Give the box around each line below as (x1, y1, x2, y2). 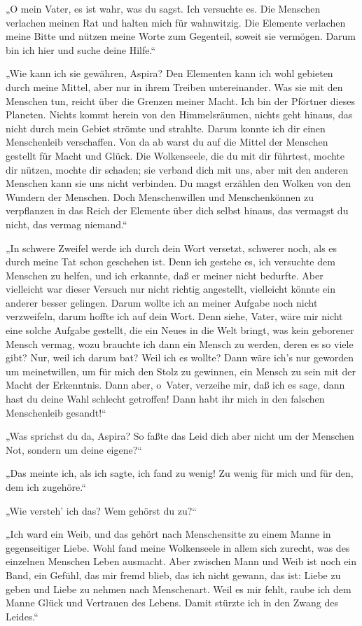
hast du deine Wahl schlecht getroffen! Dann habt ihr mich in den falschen (6, 391, 325, 406)
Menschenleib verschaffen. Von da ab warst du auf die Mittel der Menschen (6, 134, 328, 149)
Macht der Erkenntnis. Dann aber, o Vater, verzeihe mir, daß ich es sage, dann (6, 377, 345, 392)
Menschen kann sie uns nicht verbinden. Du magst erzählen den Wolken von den (6, 176, 351, 190)
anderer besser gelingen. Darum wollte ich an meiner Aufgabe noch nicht (6, 295, 318, 309)
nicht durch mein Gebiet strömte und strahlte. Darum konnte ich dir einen (6, 120, 326, 135)
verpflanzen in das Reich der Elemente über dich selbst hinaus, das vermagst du (6, 203, 349, 218)
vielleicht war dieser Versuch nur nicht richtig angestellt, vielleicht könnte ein (6, 281, 335, 296)
